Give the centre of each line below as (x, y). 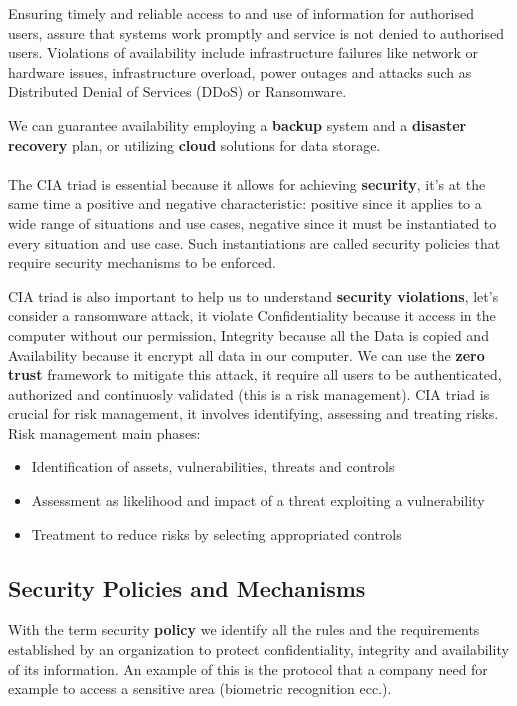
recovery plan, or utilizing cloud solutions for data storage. (194, 144)
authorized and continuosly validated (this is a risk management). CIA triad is (249, 393)
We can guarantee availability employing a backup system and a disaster (237, 124)
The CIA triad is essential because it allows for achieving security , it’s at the (247, 183)
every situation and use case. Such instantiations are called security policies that (254, 242)
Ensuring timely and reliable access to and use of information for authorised (241, 13)
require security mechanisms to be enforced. (142, 262)
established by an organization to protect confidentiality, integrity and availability (258, 649)
